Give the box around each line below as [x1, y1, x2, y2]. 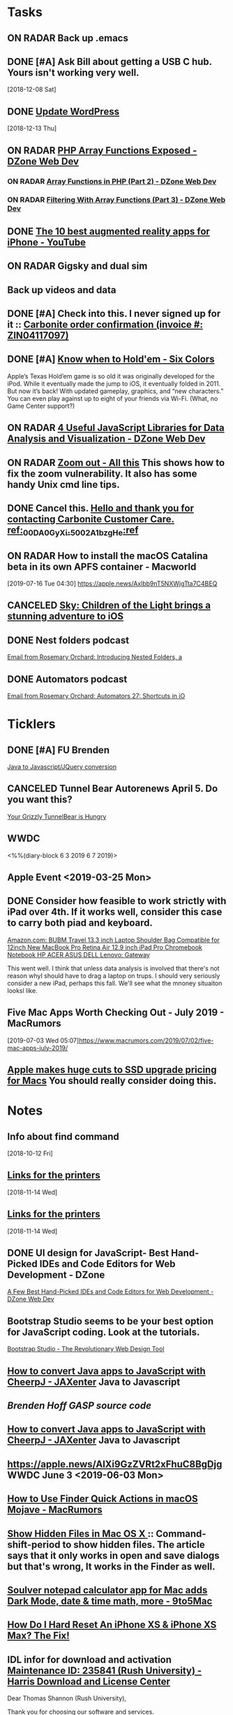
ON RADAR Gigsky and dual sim [7, 260, 148, 272]
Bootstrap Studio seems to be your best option [7, 1315, 214, 1327]
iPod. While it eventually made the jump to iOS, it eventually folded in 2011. [7, 379, 221, 388]
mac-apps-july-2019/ [7, 1043, 68, 1052]
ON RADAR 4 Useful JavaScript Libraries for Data [7, 422, 225, 434]
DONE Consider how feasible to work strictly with [7, 895, 227, 907]
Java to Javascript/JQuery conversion [7, 763, 117, 770]
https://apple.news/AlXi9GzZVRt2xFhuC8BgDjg [7, 1458, 223, 1470]
